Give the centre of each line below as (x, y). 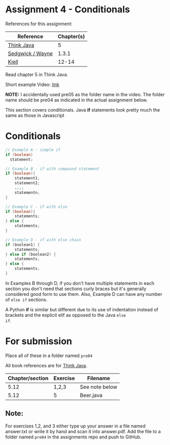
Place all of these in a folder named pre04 (49, 355)
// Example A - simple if (33, 150)
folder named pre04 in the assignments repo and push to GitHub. (73, 437)
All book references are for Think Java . (46, 365)
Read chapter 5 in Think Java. (37, 74)
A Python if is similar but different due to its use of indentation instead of (82, 309)
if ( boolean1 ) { (23, 245)
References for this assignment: (39, 24)
